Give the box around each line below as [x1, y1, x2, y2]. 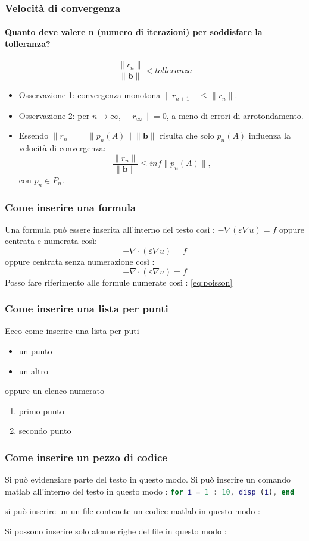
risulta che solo [160, 129, 214, 142]
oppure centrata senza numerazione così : [5, 255, 155, 267]
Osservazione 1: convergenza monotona [18, 89, 161, 101]
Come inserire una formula [5, 199, 136, 214]
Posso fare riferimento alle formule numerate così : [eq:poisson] [5, 276, 233, 288]
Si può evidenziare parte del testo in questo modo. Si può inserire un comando [5, 473, 291, 486]
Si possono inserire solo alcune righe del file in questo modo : [5, 525, 227, 537]
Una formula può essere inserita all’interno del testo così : [5, 223, 215, 235]
